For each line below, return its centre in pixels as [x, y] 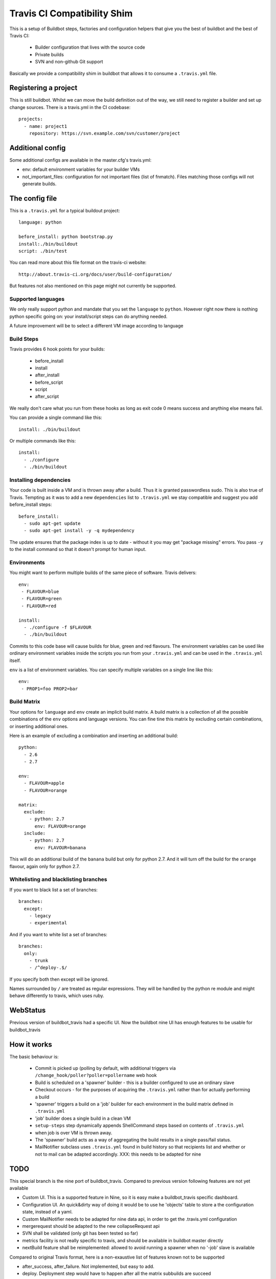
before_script [49, 382]
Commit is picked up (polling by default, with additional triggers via [105, 1068]
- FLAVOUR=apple [44, 783]
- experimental [48, 923]
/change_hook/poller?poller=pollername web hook [96, 1075]
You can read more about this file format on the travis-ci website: [78, 262]
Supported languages [37, 299]
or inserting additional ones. [39, 726]
